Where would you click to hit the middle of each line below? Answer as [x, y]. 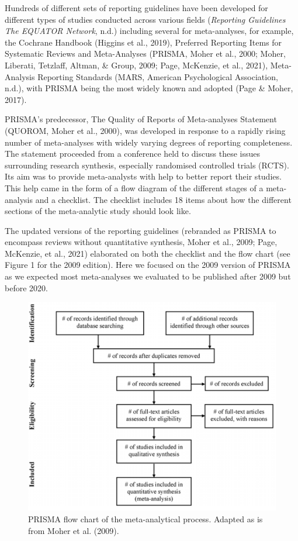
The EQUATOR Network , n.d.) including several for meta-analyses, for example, [149, 31]
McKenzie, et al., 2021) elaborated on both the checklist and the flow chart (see [148, 253]
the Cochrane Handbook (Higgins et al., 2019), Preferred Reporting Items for [143, 42]
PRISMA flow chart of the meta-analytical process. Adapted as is [145, 518]
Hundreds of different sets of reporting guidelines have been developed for [136, 8]
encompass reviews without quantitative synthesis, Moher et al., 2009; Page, [141, 242]
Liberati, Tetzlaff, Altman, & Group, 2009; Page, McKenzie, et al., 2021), [136, 65]
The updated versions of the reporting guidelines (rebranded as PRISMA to [141, 230]
